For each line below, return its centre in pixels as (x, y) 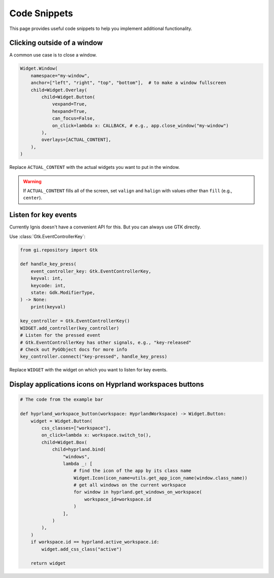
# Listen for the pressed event (60, 335)
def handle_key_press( (48, 264)
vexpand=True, (70, 104)
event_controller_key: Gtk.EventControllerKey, (91, 271)
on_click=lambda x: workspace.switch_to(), (96, 435)
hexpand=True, (70, 111)
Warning (32, 181)
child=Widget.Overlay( (59, 90)
